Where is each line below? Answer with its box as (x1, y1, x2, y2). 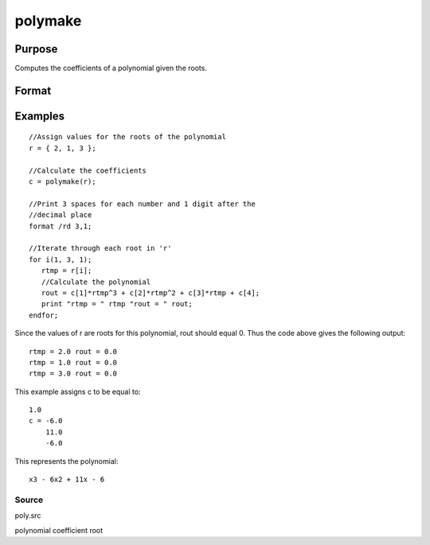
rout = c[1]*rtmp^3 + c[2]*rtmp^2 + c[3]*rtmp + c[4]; (41, 288, 260, 298)
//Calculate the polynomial (41, 277, 151, 286)
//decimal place (29, 211, 92, 220)
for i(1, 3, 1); (29, 255, 92, 264)
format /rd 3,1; (29, 221, 92, 231)
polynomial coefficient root (14, 525, 104, 535)
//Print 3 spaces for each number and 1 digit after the (29, 199, 256, 208)
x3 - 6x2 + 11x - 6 (29, 475, 105, 485)
